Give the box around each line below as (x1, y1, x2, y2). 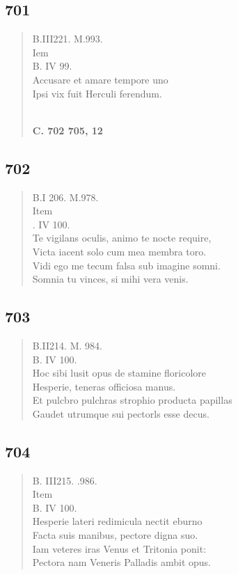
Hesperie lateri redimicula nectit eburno (32, 514, 203, 528)
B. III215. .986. (32, 473, 97, 487)
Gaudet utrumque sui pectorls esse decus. (32, 406, 209, 420)
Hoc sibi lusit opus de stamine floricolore (32, 365, 207, 380)
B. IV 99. (32, 58, 72, 73)
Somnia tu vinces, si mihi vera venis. (32, 271, 189, 286)
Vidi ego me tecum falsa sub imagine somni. (32, 258, 221, 272)
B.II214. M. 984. (32, 338, 102, 352)
